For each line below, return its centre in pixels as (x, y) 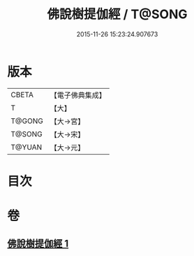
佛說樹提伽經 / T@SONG (117, 14)
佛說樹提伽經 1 (38, 244)
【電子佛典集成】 (78, 95)
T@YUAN (27, 147)
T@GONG (27, 121)
